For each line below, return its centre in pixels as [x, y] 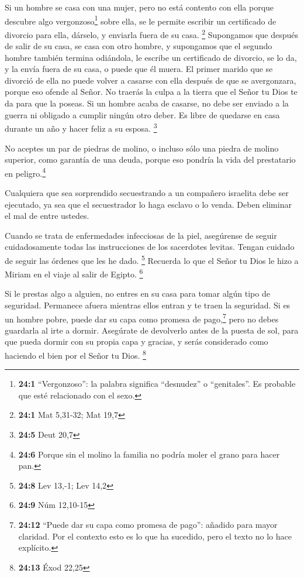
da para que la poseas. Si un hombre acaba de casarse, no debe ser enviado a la [147, 103]
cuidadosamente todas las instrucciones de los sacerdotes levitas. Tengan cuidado [150, 247]
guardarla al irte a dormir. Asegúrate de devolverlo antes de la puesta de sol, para [152, 330]
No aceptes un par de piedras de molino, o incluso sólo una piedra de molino [142, 148]
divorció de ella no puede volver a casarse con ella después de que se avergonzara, [151, 80]
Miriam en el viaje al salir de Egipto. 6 [74, 273]
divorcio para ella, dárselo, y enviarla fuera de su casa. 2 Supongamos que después [151, 33]
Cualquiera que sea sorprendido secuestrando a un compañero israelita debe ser [147, 192]
